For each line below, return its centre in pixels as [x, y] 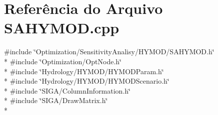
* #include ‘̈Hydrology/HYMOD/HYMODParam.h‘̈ [84, 71]
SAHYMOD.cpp [62, 28]
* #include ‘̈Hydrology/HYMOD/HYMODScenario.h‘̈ [87, 81]
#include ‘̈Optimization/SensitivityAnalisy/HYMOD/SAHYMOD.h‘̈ [109, 52]
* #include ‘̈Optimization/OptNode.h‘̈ [63, 61]
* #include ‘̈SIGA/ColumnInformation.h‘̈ [67, 90]
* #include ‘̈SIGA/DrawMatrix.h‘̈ [56, 100]
